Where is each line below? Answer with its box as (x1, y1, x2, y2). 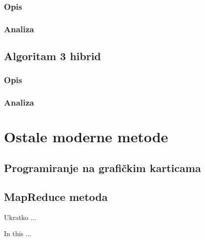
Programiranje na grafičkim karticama (4, 160, 201, 175)
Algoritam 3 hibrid (4, 48, 101, 64)
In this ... (4, 228, 32, 239)
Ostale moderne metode (4, 127, 168, 147)
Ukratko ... (4, 212, 37, 222)
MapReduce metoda (4, 189, 108, 204)
